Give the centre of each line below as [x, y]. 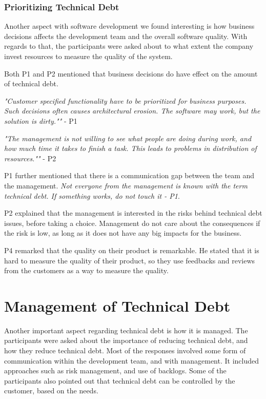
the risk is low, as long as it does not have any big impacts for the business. [123, 233]
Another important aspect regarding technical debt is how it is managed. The [126, 330]
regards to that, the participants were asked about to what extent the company [129, 46]
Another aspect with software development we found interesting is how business [129, 26]
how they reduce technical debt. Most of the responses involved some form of [125, 350]
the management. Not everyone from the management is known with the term [126, 185]
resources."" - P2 [30, 158]
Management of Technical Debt [117, 305]
